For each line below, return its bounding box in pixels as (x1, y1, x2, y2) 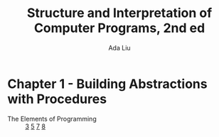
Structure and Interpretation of (26, 5, 213, 21)
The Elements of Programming (7, 114, 97, 123)
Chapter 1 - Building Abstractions (7, 76, 208, 92)
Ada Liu (108, 43, 131, 52)
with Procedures (7, 91, 107, 107)
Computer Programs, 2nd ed (33, 20, 205, 36)
